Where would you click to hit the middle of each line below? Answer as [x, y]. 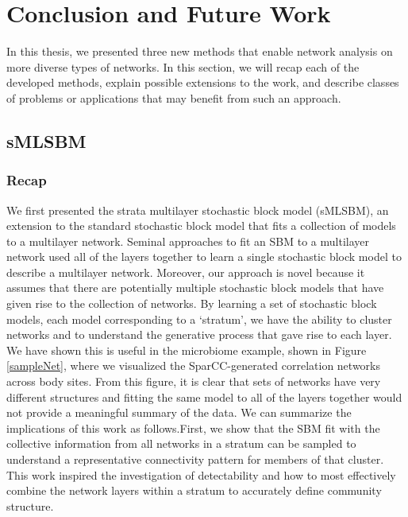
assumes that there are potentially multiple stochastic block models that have [195, 288]
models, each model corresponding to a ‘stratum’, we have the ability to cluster [199, 319]
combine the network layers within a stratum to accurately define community [194, 490]
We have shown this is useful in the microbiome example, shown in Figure [187, 350]
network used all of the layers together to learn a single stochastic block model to [204, 257]
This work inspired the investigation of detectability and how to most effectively [201, 474]
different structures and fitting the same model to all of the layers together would [204, 396]
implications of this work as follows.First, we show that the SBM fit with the [193, 428]
